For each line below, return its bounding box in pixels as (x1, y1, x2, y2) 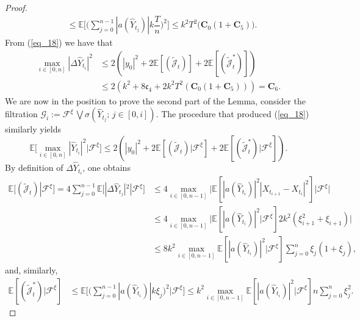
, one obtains (82, 161, 131, 174)
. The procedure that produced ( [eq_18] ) (156, 107, 309, 120)
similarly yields (5, 123, 61, 135)
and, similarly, (5, 264, 58, 276)
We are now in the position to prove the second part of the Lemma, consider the (5, 94, 306, 107)
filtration (5, 107, 38, 120)
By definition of (5, 161, 63, 174)
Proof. (5, 1, 27, 13)
